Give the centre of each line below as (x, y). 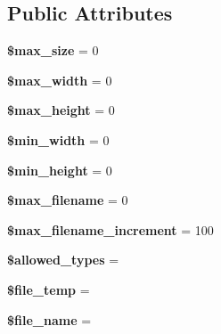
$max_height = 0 (61, 110)
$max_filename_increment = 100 (110, 229)
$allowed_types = (63, 260)
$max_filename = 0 (68, 200)
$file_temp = (49, 289)
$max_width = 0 (60, 80)
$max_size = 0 (53, 50)
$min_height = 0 (60, 170)
